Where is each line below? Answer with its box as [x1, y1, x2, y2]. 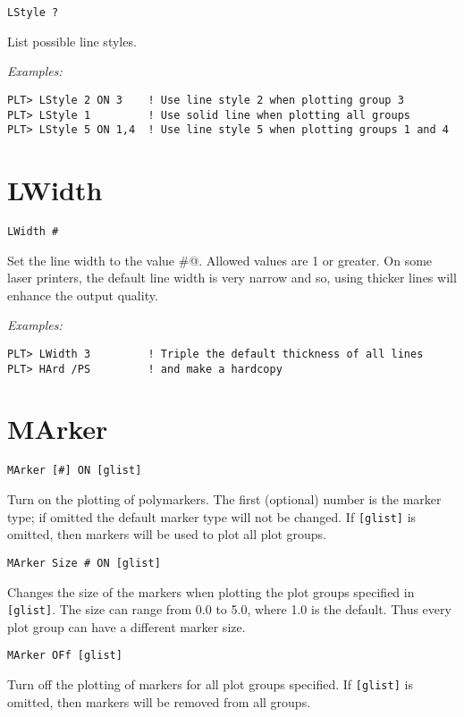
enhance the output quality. [7, 285, 158, 304]
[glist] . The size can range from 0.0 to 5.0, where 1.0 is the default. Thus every [7, 600, 451, 619]
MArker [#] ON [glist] [7, 464, 142, 477]
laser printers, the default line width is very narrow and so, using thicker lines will [7, 268, 457, 287]
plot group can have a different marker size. [7, 617, 246, 636]
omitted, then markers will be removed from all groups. [7, 692, 311, 711]
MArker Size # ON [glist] [7, 556, 161, 569]
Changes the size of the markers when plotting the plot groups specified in [7, 582, 415, 601]
